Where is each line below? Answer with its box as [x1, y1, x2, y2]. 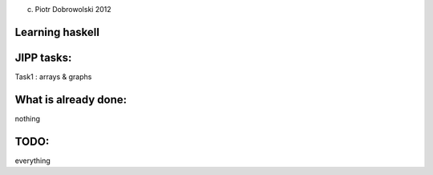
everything [14, 156, 51, 165]
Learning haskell [14, 25, 100, 39]
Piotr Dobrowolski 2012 [34, 5, 111, 14]
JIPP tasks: [14, 50, 72, 64]
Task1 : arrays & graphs [14, 72, 92, 82]
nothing [14, 113, 40, 123]
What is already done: [14, 93, 127, 106]
